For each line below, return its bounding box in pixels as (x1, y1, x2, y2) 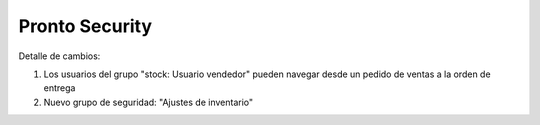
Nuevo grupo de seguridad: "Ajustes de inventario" (43, 96, 254, 108)
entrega (43, 82, 76, 94)
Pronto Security (18, 15, 153, 37)
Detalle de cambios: (18, 50, 101, 62)
